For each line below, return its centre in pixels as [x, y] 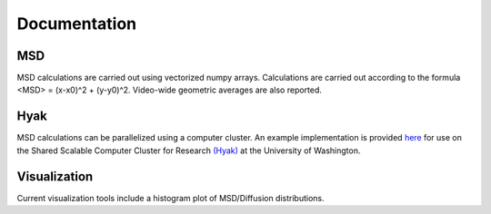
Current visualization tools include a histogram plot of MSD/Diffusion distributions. [170, 198]
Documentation [77, 24]
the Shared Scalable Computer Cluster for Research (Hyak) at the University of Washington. [189, 151]
